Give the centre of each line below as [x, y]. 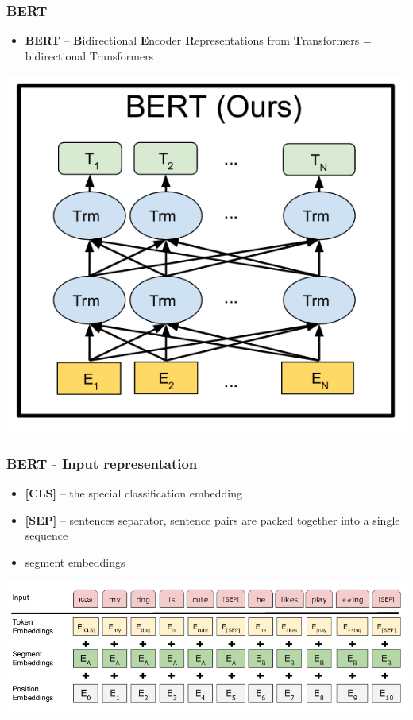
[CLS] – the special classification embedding [133, 493]
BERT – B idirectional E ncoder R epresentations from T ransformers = [198, 40]
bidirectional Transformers [89, 55]
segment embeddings [75, 561]
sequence [46, 535]
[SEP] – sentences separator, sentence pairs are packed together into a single [212, 519]
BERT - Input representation [102, 463]
